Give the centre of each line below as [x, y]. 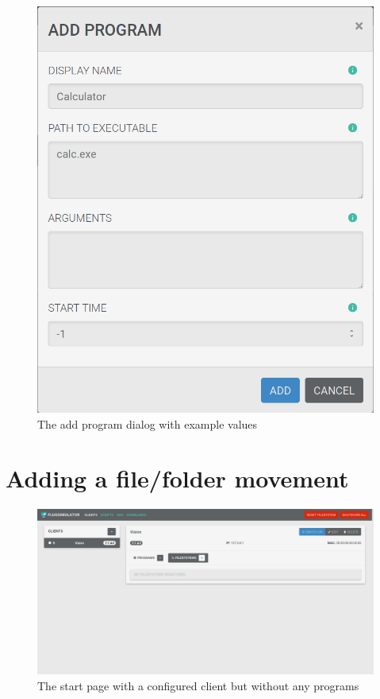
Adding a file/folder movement [177, 478]
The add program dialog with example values [148, 423]
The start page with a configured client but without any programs [198, 685]
